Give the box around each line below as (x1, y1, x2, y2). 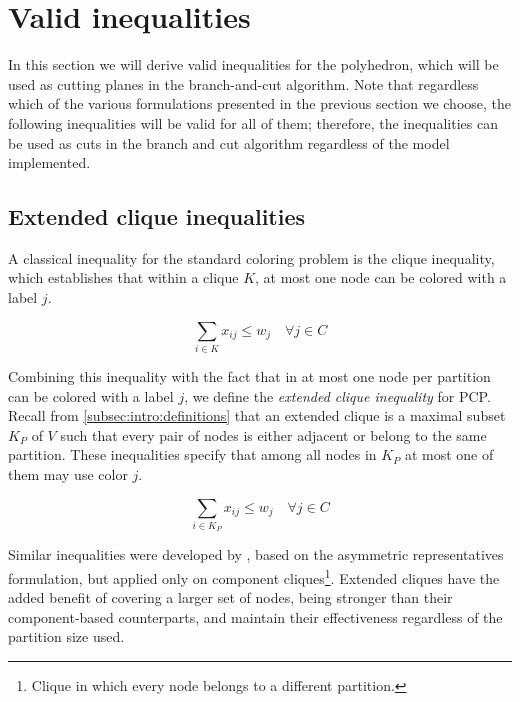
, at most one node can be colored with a (255, 267, 507, 288)
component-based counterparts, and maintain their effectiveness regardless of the (8, 606, 503, 627)
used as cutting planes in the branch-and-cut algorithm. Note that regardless (8, 73, 479, 94)
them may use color (8, 463, 128, 484)
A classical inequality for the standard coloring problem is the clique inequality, (8, 247, 495, 268)
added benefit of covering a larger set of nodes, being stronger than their (8, 587, 453, 608)
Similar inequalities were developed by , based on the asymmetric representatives (8, 544, 504, 565)
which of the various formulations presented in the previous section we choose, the (8, 93, 512, 114)
